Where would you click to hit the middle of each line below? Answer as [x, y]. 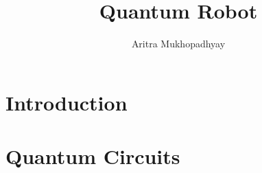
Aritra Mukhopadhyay [178, 44]
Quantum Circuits [93, 156]
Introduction [67, 102]
